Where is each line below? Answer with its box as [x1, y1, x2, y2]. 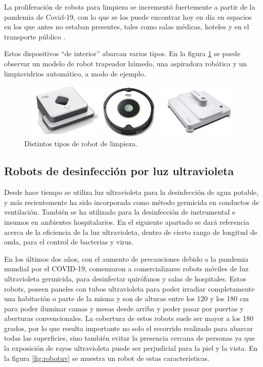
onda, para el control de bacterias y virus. [4, 236, 134, 247]
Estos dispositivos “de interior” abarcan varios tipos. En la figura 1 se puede [4, 48, 241, 59]
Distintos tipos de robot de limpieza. [24, 138, 138, 149]
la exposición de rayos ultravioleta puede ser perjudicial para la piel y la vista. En [4, 343, 258, 353]
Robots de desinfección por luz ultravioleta [4, 163, 234, 179]
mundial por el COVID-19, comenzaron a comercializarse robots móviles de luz [4, 263, 249, 274]
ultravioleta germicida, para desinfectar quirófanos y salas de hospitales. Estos [4, 273, 246, 283]
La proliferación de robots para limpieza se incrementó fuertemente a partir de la [4, 2, 255, 12]
